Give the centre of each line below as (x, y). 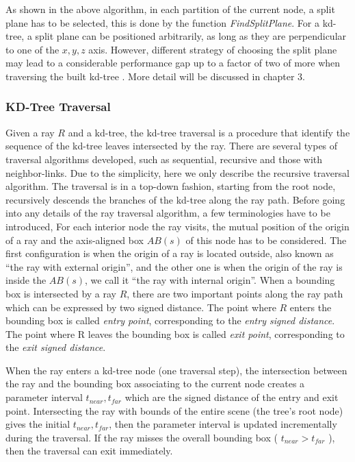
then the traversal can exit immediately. (89, 451)
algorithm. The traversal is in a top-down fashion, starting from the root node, (171, 186)
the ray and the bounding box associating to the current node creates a (155, 384)
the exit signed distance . (56, 347)
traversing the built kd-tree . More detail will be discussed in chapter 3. (156, 76)
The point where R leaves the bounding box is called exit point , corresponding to (175, 333)
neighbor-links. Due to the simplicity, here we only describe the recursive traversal (177, 172)
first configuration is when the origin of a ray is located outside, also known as (170, 253)
